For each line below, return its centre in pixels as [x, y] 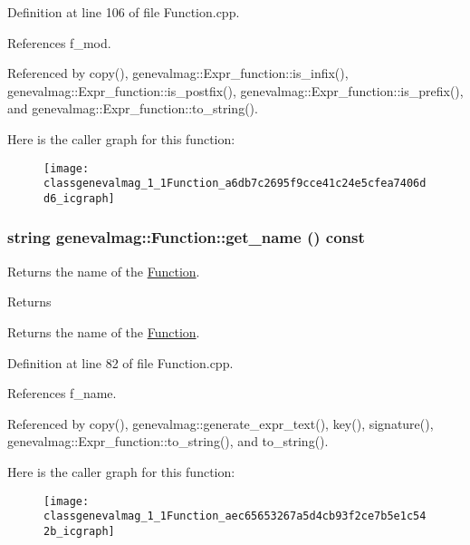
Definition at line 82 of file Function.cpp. [120, 362]
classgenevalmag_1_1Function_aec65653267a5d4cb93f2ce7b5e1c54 [235, 516]
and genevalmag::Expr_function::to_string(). [133, 108]
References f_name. [62, 393]
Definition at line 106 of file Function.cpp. [124, 12]
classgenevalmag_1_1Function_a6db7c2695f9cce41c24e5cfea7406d [235, 184]
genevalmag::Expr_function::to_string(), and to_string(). [168, 441]
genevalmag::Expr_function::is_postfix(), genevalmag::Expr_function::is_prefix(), [235, 90]
